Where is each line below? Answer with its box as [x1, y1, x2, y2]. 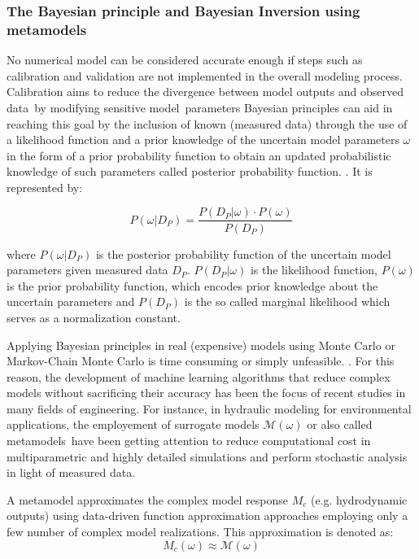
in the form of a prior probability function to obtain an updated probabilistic [7, 146, 391, 164]
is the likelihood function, [250, 261, 378, 278]
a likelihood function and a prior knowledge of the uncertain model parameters [7, 131, 399, 148]
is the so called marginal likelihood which [184, 293, 391, 310]
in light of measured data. [7, 464, 136, 481]
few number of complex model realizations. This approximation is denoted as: [7, 523, 394, 540]
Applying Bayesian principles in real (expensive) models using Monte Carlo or [7, 336, 395, 353]
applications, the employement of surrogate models [7, 416, 260, 433]
